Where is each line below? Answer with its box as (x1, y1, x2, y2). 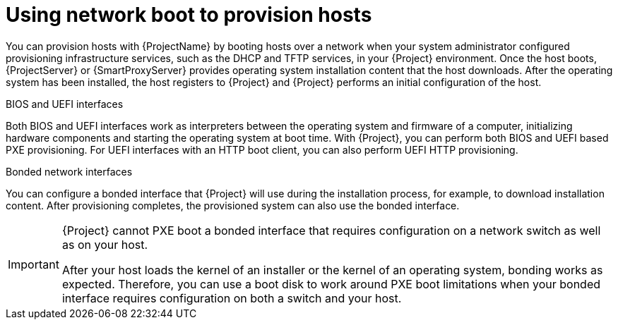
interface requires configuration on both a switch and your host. (61, 290, 402, 305)
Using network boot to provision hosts (6, 3, 372, 27)
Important (8, 257, 59, 271)
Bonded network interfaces (6, 165, 133, 178)
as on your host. (61, 237, 148, 252)
